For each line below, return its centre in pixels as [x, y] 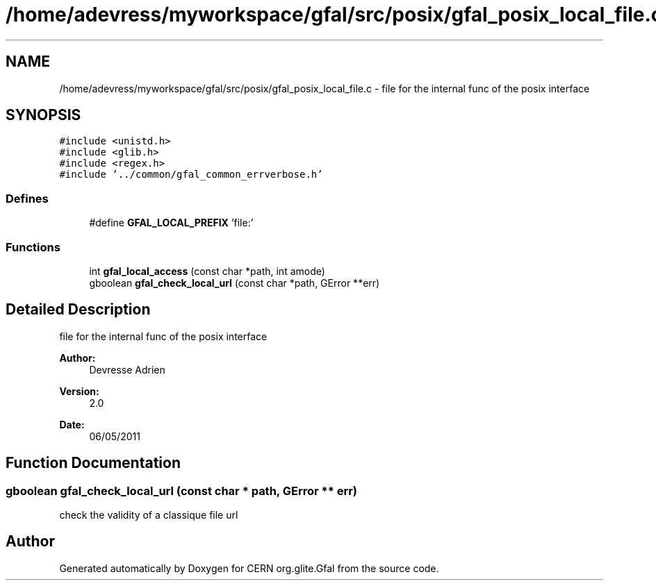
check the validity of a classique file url [149, 515]
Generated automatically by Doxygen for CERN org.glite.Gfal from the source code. [249, 568]
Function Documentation [93, 463]
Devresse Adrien [127, 369]
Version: [79, 391]
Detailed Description [78, 310]
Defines [27, 198]
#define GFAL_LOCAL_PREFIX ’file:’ [171, 223]
